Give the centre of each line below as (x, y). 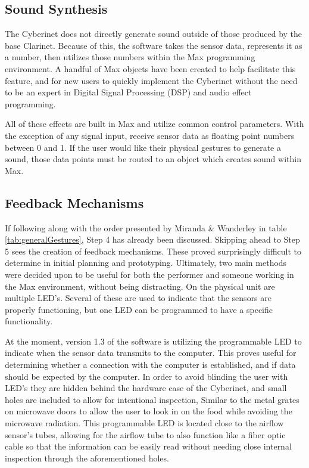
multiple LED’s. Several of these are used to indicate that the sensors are (138, 298)
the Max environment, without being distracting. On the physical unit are (140, 286)
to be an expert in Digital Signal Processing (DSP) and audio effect (128, 92)
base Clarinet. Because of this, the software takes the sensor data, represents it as (154, 45)
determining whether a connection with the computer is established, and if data (150, 365)
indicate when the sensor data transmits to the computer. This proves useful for (151, 353)
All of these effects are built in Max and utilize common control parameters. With (154, 124)
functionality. (29, 321)
